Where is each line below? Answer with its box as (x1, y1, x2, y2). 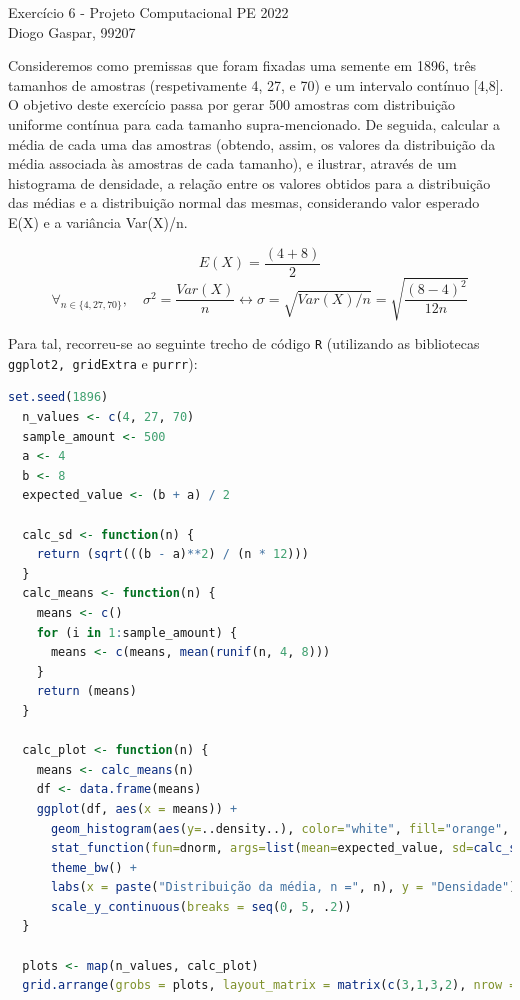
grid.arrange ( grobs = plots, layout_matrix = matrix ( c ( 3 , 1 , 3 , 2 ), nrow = (22, 978, 517, 993)
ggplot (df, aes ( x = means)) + (36, 801, 238, 816)
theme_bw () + (50, 860, 137, 875)
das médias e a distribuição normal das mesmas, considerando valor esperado (8, 192, 480, 213)
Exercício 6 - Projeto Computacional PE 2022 (8, 2, 289, 22)
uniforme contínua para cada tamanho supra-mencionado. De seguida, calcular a (8, 113, 501, 134)
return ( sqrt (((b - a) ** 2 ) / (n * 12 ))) (36, 547, 309, 562)
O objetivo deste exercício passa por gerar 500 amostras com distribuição (8, 94, 456, 115)
